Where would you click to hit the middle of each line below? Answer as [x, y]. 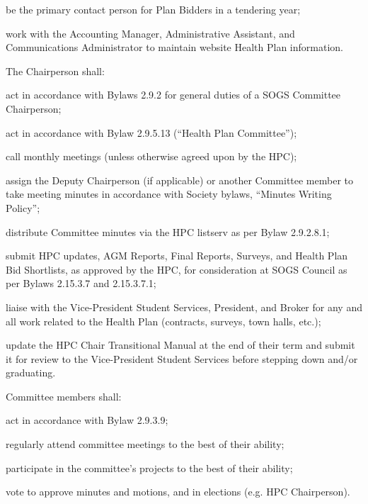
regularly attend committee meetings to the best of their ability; [145, 444]
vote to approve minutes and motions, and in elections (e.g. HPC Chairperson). [178, 492]
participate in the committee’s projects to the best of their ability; [149, 467]
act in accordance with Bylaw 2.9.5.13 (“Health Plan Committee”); [151, 132]
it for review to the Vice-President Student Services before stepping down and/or [182, 358]
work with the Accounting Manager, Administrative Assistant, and [150, 33]
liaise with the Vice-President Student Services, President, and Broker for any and [184, 307]
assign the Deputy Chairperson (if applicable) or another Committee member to [180, 180]
